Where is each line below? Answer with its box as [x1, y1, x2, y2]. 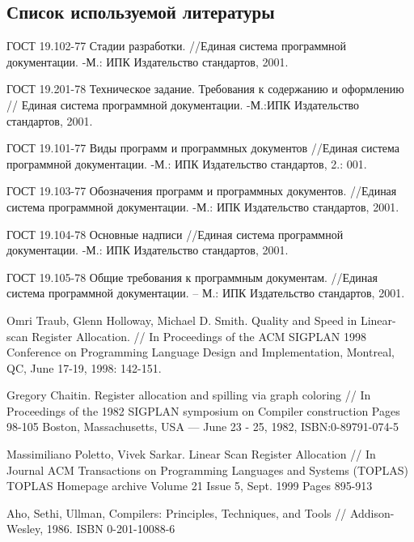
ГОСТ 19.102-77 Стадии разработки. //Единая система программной [6, 37, 347, 54]
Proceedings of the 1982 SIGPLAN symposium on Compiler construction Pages [6, 402, 400, 419]
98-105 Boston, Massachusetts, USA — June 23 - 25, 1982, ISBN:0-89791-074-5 [6, 418, 399, 435]
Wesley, [6, 520, 44, 537]
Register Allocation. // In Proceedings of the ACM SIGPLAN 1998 [32, 327, 366, 344]
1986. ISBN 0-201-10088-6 [46, 520, 175, 537]
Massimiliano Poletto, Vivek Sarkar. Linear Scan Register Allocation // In [6, 446, 376, 463]
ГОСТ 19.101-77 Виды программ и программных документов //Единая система [6, 139, 400, 156]
